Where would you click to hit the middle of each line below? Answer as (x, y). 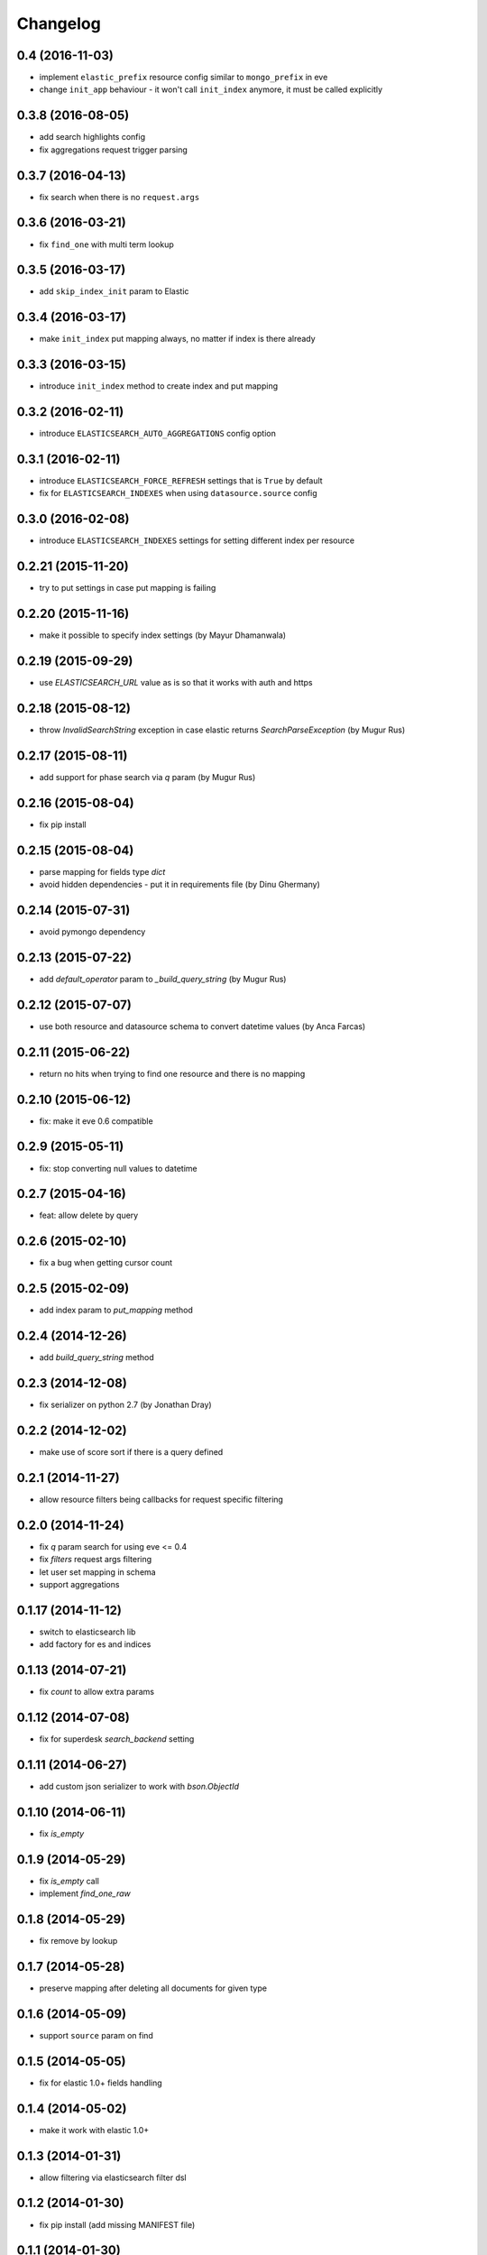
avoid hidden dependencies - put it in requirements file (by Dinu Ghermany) (179, 885)
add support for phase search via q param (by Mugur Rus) (147, 777)
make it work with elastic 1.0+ (94, 2130)
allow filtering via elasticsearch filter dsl (113, 2177)
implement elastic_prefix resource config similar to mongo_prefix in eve (184, 78)
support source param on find (96, 2035)
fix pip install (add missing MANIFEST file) (117, 2224)
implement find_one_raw (85, 1893)
